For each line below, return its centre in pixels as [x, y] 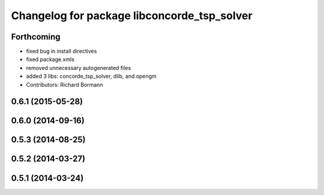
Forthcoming [36, 37]
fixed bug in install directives [61, 51]
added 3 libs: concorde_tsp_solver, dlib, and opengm [91, 76]
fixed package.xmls [50, 59]
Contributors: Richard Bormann [64, 84]
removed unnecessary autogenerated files [79, 68]
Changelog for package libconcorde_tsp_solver [132, 16]
